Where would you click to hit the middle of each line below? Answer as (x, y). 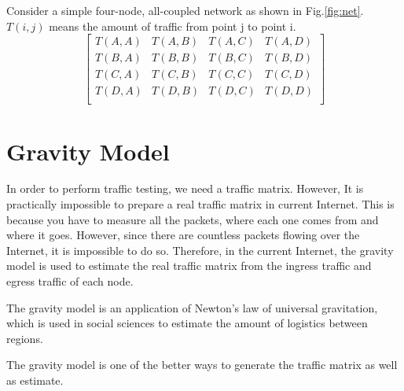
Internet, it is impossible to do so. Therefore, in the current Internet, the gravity (200, 250)
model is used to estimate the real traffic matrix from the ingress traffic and (189, 266)
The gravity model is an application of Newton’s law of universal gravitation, (192, 307)
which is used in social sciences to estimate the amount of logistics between (187, 323)
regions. (25, 338)
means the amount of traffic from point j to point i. (173, 26)
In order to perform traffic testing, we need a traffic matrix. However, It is (185, 188)
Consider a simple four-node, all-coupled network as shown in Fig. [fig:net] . (185, 10)
